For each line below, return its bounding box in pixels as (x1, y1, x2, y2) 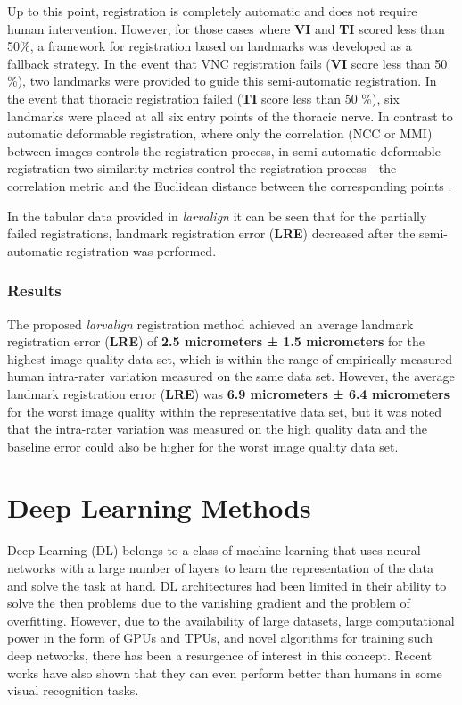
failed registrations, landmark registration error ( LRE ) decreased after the (7, 224, 416, 243)
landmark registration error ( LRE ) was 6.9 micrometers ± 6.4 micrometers (7, 384, 450, 402)
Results (7, 279, 62, 302)
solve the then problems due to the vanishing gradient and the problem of (7, 593, 410, 612)
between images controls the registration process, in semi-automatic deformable (7, 141, 441, 160)
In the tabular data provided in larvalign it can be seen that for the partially (7, 206, 427, 225)
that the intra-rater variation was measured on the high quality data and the (7, 419, 427, 438)
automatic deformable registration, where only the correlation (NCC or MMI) (7, 124, 433, 143)
